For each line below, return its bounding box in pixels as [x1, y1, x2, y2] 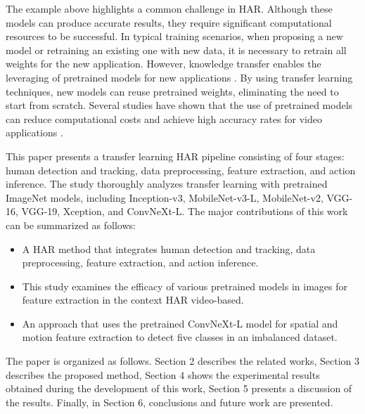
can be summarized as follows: [6, 217, 136, 232]
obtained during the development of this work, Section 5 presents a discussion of [6, 381, 352, 396]
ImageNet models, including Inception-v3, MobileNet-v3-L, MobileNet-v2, [6, 190, 324, 205]
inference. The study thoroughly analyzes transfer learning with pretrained [6, 176, 328, 191]
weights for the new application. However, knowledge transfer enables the [6, 56, 321, 71]
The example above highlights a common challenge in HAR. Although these [6, 1, 333, 15]
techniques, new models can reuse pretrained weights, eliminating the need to [6, 84, 339, 98]
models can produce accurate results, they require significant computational [6, 15, 332, 30]
